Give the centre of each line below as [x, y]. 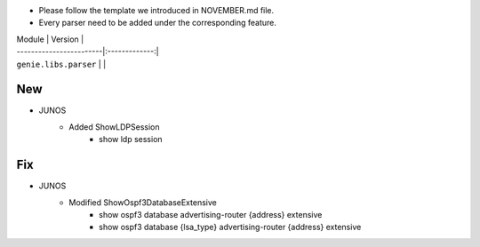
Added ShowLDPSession [114, 127]
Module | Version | [50, 39]
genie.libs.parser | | [61, 64]
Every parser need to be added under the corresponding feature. [158, 23]
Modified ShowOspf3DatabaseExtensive [143, 202]
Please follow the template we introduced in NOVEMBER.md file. [156, 10]
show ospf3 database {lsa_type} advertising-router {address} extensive [230, 227]
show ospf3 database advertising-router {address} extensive [211, 214]
